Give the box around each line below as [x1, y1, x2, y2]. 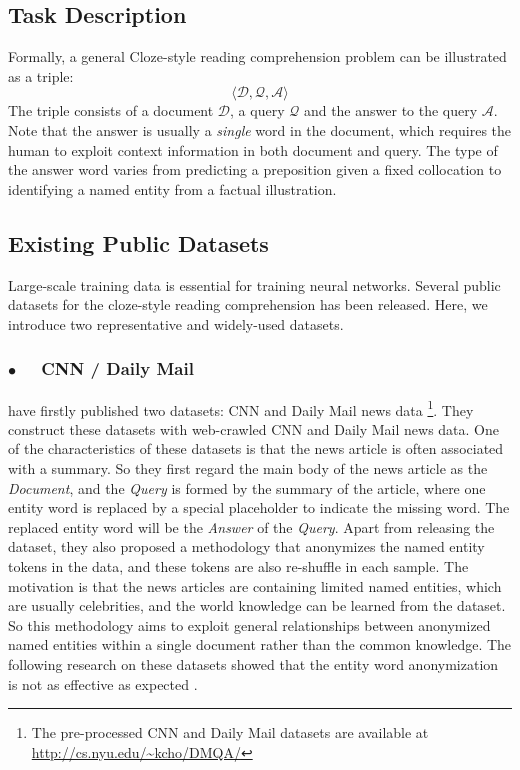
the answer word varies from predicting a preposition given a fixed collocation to [8, 159, 502, 180]
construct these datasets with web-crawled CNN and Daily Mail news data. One [8, 418, 500, 439]
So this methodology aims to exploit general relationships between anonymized [8, 614, 491, 635]
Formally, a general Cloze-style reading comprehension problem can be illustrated [8, 46, 507, 67]
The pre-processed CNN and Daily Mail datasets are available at [31, 722, 429, 743]
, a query [230, 100, 285, 121]
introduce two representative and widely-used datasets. [8, 313, 344, 334]
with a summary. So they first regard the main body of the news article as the [8, 458, 488, 478]
